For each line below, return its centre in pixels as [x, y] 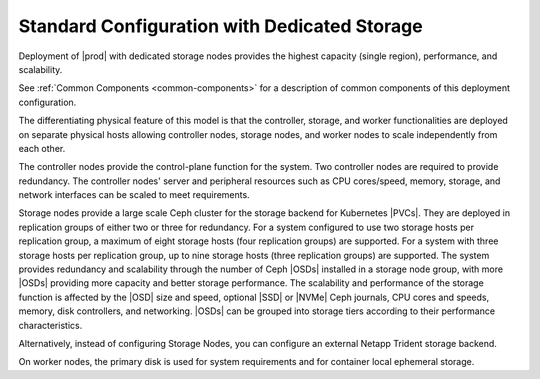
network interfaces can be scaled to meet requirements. [134, 195]
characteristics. [50, 325]
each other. [42, 148]
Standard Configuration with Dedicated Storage [221, 26]
